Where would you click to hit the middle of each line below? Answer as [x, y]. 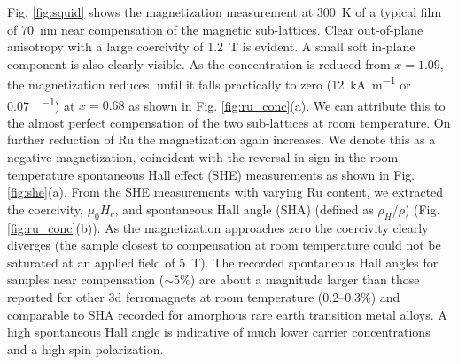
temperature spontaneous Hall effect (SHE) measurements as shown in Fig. [211, 174]
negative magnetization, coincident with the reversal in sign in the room [203, 157]
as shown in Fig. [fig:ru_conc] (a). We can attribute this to [287, 105]
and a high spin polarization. [85, 349]
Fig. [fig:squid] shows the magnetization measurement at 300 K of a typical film [225, 12]
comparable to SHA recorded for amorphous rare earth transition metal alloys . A [227, 314]
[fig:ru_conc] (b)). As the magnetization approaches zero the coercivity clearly [218, 227]
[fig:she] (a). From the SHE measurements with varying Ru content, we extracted [225, 192]
